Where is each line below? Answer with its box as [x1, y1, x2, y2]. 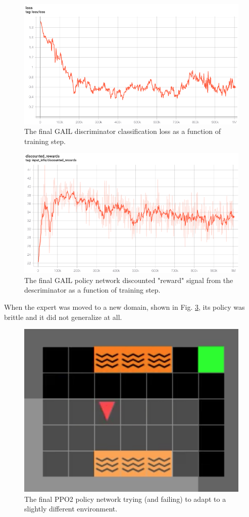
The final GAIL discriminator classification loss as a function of [24, 126, 221, 136]
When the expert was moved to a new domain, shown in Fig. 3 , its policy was [4, 301, 245, 312]
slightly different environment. [24, 503, 118, 514]
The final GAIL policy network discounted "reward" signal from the [24, 274, 233, 285]
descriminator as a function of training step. [24, 285, 161, 295]
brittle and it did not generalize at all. [4, 311, 122, 322]
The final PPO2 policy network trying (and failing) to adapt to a [24, 493, 226, 504]
